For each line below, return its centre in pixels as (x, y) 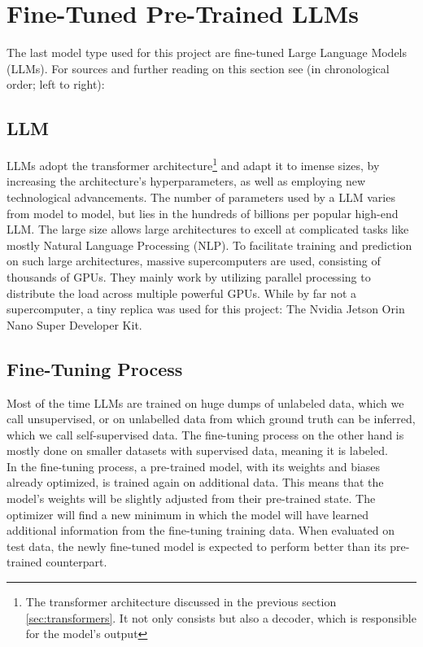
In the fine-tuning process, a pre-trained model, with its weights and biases (194, 466)
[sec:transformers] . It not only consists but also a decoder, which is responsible (221, 617)
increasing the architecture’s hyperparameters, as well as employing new (186, 181)
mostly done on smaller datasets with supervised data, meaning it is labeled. (197, 450)
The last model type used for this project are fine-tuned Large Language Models (207, 52)
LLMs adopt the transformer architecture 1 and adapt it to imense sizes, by (193, 164)
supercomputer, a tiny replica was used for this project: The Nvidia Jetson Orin (206, 309)
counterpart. (76, 562)
